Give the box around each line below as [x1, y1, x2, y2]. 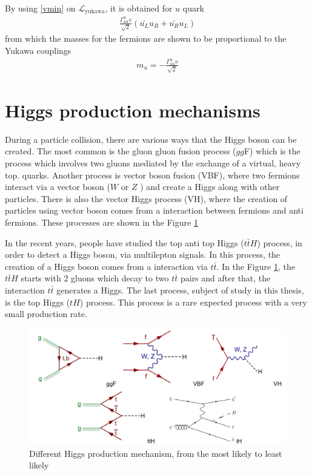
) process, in [257, 236, 302, 249]
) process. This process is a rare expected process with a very [79, 295, 307, 308]
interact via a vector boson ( [5, 180, 110, 193]
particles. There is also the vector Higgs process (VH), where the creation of [5, 192, 288, 205]
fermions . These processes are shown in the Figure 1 [5, 215, 198, 228]
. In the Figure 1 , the [216, 260, 295, 272]
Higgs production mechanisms [5, 97, 261, 122]
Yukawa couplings [5, 44, 71, 57]
